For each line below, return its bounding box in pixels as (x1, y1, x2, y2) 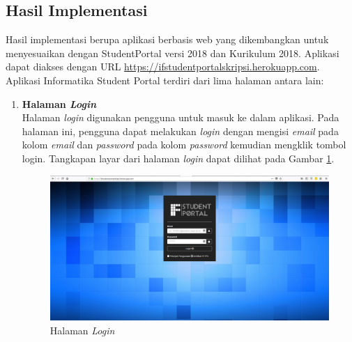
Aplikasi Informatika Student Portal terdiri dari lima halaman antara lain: (6, 72, 324, 87)
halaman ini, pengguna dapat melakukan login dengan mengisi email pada (22, 123, 339, 138)
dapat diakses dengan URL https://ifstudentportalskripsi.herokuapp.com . (6, 59, 320, 74)
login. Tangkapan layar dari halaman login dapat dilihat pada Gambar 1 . (22, 150, 335, 165)
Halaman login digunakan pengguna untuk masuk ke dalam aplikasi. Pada (22, 110, 339, 125)
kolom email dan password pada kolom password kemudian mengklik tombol (22, 137, 346, 152)
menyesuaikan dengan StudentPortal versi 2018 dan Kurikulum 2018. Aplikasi (6, 45, 339, 60)
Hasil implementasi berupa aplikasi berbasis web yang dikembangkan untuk (6, 32, 329, 47)
